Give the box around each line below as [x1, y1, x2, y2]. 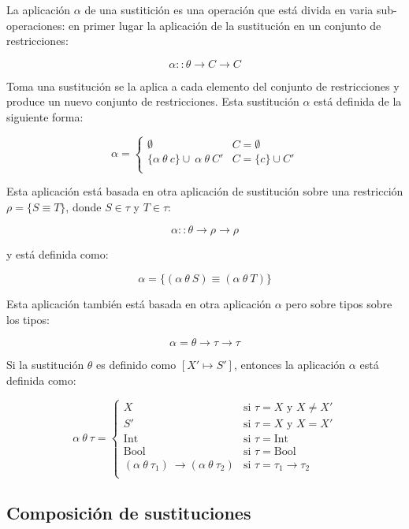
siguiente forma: [6, 108, 84, 125]
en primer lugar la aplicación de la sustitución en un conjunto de [69, 17, 381, 33]
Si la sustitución [6, 356, 84, 373]
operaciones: [6, 17, 65, 33]
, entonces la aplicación [233, 356, 346, 373]
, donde [65, 198, 102, 214]
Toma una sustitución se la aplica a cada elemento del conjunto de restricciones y [6, 77, 400, 94]
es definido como [96, 356, 177, 373]
